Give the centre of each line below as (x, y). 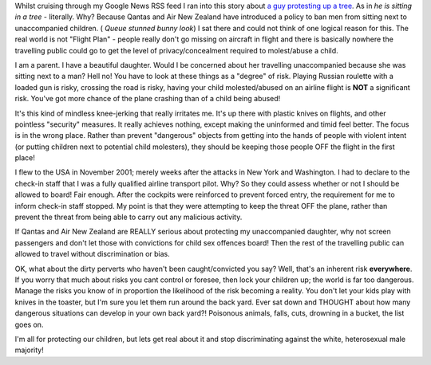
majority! (29, 350)
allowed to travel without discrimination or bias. (93, 254)
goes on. (29, 324)
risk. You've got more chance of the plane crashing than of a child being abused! (148, 99)
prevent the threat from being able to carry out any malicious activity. (129, 217)
